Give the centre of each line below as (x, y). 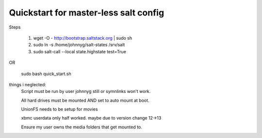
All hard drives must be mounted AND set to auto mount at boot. (85, 100)
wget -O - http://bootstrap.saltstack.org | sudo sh (83, 38)
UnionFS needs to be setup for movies (59, 109)
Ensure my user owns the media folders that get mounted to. (82, 127)
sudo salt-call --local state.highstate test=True (80, 51)
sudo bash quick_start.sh (46, 74)
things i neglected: (27, 84)
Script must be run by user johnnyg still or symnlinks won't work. (86, 92)
